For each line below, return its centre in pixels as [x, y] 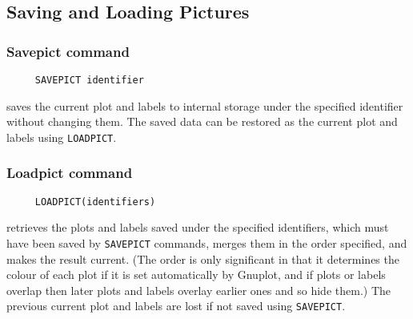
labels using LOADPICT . [62, 137]
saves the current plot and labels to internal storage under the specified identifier [205, 105]
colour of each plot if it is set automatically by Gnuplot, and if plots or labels [196, 275]
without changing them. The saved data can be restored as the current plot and [202, 121]
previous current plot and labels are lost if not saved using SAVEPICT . [176, 306]
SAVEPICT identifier [89, 80]
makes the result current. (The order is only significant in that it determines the [203, 258]
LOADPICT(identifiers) [95, 202]
